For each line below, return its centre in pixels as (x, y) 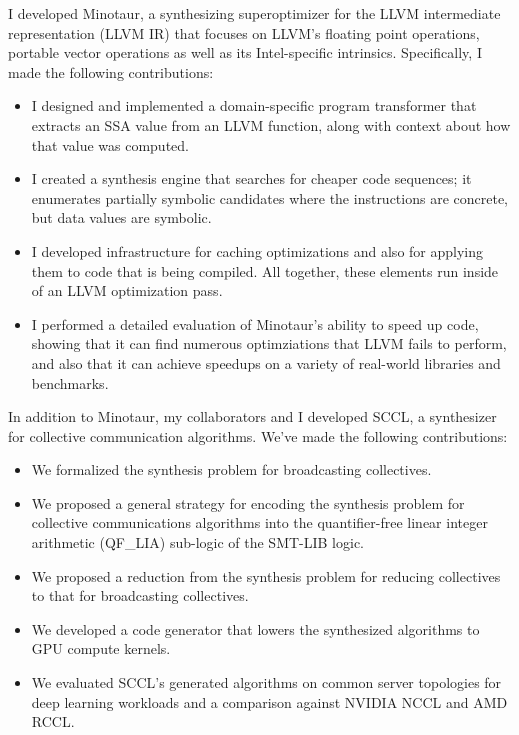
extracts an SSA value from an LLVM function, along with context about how (271, 124)
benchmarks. (70, 382)
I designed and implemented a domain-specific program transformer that (254, 105)
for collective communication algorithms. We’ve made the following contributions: (258, 435)
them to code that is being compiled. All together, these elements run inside (265, 270)
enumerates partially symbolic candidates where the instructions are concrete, (270, 197)
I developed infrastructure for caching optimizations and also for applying (257, 250)
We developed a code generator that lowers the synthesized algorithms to (255, 628)
